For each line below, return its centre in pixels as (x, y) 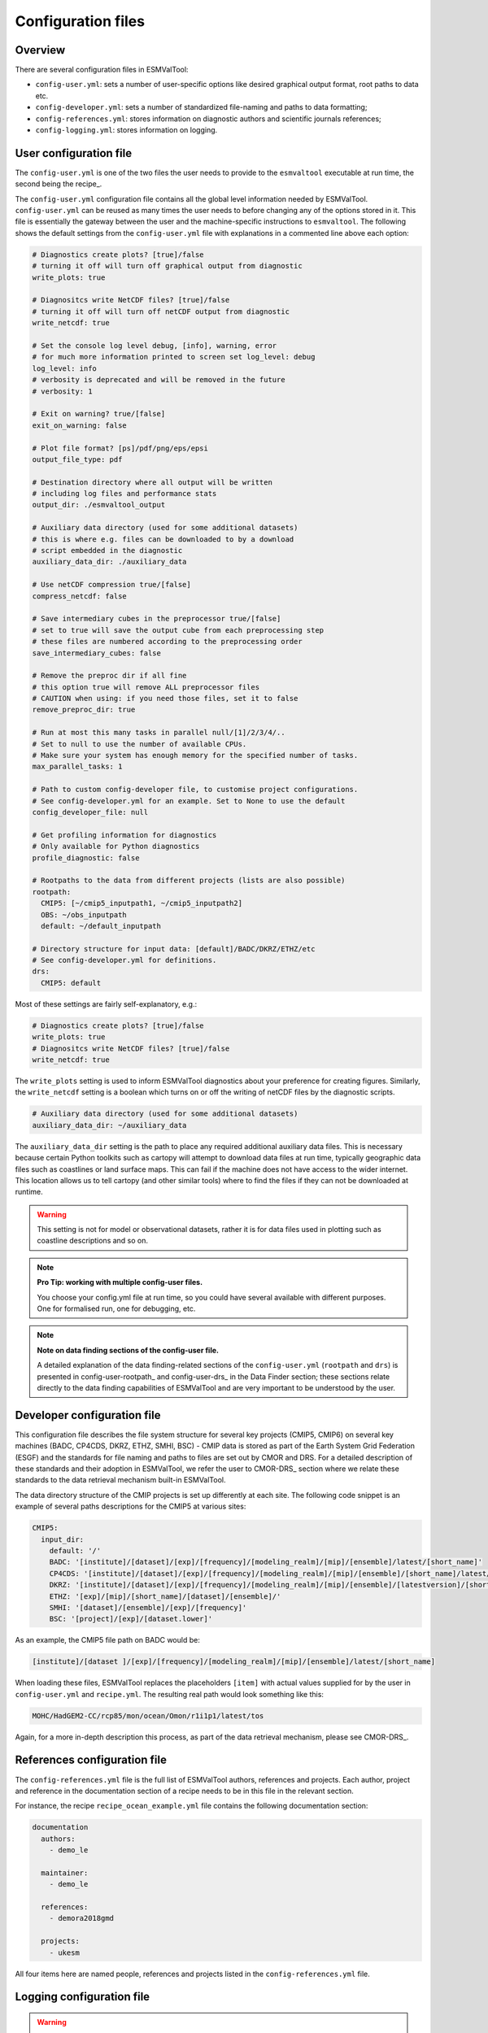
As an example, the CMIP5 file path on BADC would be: (108, 1640)
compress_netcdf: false (80, 596)
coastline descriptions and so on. (93, 1241)
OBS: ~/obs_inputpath (84, 914)
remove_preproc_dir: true (84, 710)
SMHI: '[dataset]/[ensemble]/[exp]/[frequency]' (148, 1607)
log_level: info (65, 368)
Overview (40, 50)
